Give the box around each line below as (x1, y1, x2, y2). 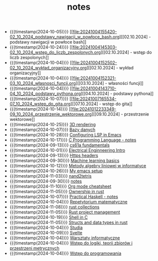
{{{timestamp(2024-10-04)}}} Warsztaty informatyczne (9, 235, 120, 241)
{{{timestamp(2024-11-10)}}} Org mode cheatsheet (9, 183, 112, 189)
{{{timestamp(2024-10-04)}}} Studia (9, 225, 83, 230)
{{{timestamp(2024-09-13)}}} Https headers (9, 152, 98, 159)
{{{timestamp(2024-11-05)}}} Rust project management (9, 209, 120, 215)
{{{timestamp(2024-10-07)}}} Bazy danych (9, 127, 96, 132)
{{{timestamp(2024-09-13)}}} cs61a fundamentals (9, 142, 110, 148)
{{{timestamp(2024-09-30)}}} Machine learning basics (9, 158, 120, 163)
